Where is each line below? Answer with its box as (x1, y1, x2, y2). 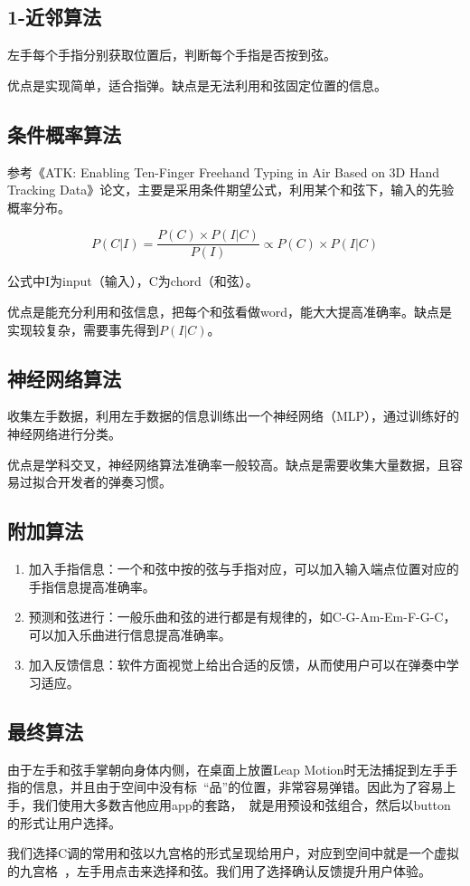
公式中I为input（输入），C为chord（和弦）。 (7, 272, 258, 291)
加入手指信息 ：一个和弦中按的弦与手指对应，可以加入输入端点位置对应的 (28, 559, 459, 577)
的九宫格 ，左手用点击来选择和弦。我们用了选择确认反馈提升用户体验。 (7, 861, 431, 880)
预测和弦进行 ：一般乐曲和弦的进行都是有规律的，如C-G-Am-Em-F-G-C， (28, 607, 456, 626)
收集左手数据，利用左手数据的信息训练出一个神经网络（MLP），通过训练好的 (7, 406, 460, 425)
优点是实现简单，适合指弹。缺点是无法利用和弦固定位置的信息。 (7, 75, 387, 94)
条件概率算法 (7, 119, 121, 148)
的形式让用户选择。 (7, 813, 121, 832)
